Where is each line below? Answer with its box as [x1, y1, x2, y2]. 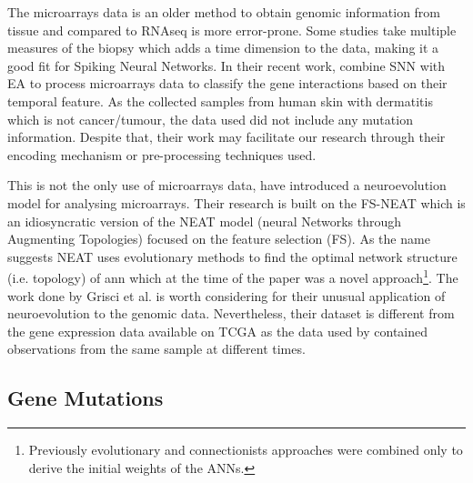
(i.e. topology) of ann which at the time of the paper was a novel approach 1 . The [7, 266, 458, 287]
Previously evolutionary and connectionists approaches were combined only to [28, 440, 463, 459]
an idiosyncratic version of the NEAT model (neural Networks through [7, 211, 402, 230]
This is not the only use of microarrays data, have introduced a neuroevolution [7, 176, 447, 195]
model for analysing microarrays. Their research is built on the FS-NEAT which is [7, 193, 466, 212]
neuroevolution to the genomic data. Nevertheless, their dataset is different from [7, 304, 455, 323]
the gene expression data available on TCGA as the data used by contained [7, 321, 428, 340]
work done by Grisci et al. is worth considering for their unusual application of [7, 286, 446, 305]
